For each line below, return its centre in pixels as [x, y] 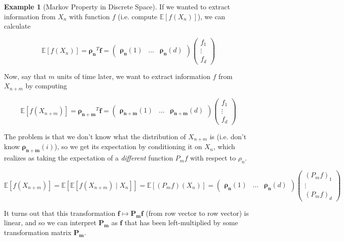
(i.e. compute [138, 16]
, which [224, 146]
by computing [46, 86]
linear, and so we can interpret [50, 222]
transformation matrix [38, 232]
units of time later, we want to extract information [134, 76]
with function [89, 16]
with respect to [213, 158]
